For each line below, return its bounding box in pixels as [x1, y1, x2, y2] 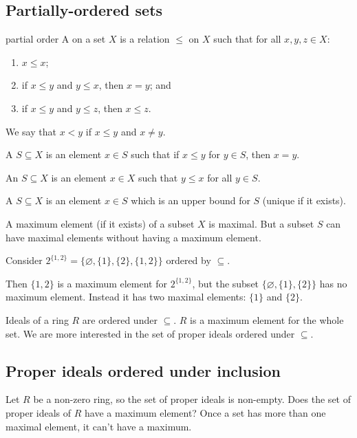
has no [319, 276, 347, 290]
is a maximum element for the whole [190, 312, 344, 327]
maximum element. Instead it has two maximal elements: [6, 289, 246, 304]
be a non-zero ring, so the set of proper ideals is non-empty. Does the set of [33, 392, 351, 406]
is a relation [120, 32, 170, 46]
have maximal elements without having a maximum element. [6, 230, 261, 244]
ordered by [166, 253, 211, 267]
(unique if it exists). [262, 193, 346, 208]
